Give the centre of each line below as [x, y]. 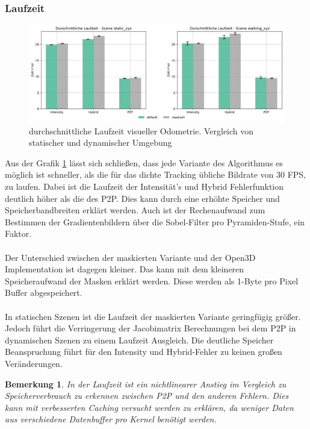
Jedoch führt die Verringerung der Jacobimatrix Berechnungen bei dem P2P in [150, 328]
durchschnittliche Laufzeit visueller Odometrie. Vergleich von [141, 130]
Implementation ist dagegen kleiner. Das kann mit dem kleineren [125, 269]
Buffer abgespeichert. [44, 293]
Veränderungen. [34, 363]
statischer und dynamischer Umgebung [101, 142]
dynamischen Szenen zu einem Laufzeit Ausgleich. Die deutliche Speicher [139, 340]
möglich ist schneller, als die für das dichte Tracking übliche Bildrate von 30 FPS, [155, 174]
